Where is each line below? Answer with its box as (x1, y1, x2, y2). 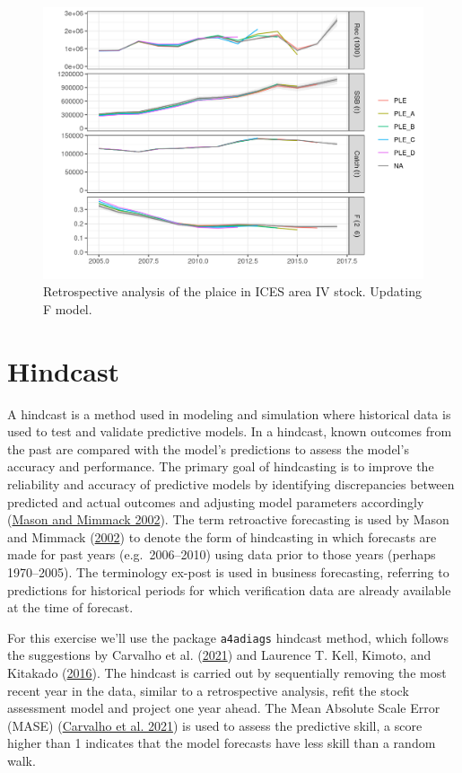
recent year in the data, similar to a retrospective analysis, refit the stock (7, 681, 409, 699)
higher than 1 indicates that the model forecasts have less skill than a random (7, 733, 436, 752)
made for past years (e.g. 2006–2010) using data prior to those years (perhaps (7, 545, 436, 564)
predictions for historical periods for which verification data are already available (7, 580, 451, 599)
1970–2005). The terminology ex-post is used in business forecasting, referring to (7, 562, 449, 581)
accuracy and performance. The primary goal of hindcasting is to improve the (7, 457, 434, 476)
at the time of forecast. (7, 598, 134, 617)
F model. (43, 299, 92, 318)
